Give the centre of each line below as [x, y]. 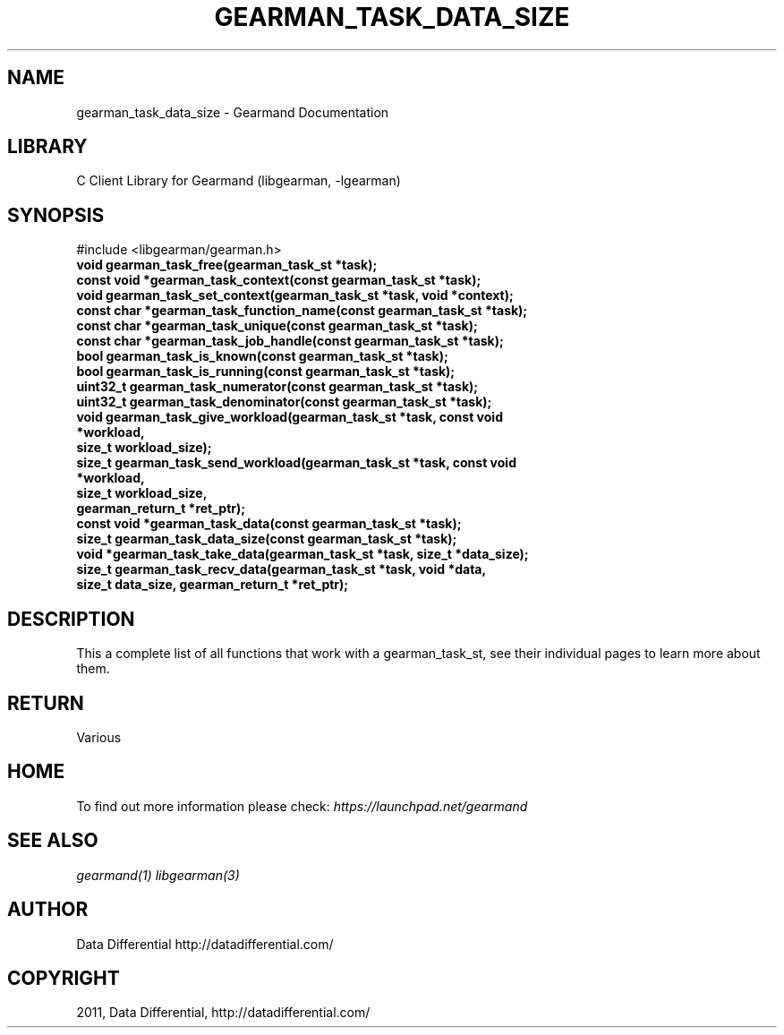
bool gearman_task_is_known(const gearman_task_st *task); [262, 356]
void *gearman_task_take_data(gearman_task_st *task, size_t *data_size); [303, 554]
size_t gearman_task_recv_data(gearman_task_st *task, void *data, [281, 569]
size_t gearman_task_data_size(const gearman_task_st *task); [267, 539]
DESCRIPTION [71, 619]
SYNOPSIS [56, 215]
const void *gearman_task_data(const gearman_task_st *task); [269, 524]
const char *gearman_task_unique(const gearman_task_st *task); [277, 326]
